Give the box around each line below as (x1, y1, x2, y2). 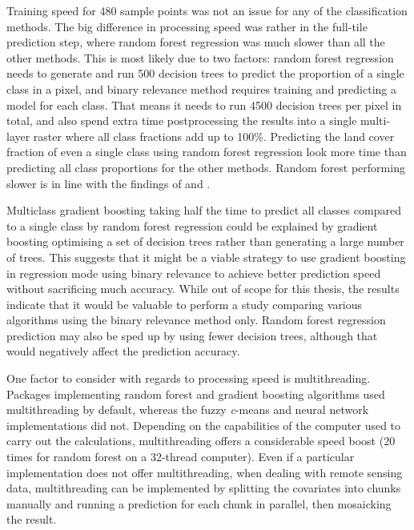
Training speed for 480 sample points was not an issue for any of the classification (6, 2, 408, 18)
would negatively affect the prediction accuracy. (6, 343, 240, 359)
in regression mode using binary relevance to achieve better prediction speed (6, 264, 381, 281)
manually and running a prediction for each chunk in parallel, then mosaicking (6, 495, 392, 512)
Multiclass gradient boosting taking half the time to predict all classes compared (6, 202, 401, 219)
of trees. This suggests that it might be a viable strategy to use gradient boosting (6, 248, 406, 265)
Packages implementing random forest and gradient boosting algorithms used (6, 385, 385, 402)
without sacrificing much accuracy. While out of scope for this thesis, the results (6, 280, 400, 297)
